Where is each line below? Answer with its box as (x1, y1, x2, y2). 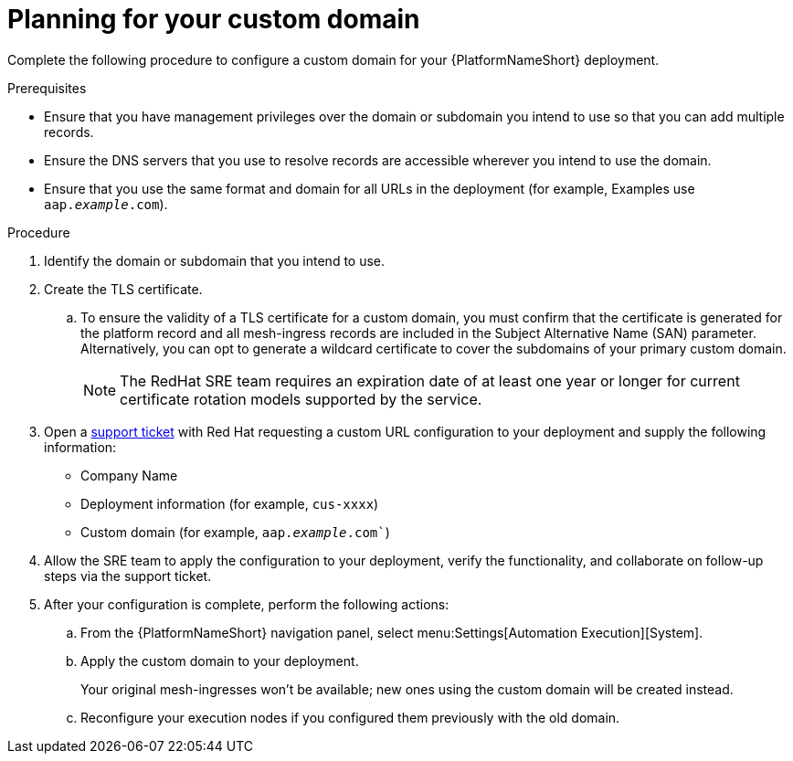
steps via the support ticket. (44, 567, 212, 584)
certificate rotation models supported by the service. (120, 389, 482, 408)
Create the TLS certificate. (44, 280, 203, 297)
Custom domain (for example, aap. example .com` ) (80, 523, 390, 540)
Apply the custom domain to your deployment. (80, 652, 359, 669)
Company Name (80, 467, 178, 483)
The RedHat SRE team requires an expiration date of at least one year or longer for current (120, 371, 740, 390)
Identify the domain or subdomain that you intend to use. (44, 252, 386, 269)
